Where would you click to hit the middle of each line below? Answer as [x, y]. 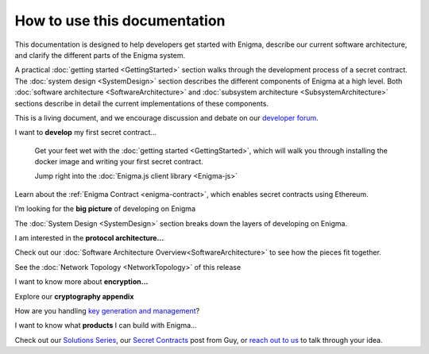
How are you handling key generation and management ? [107, 310]
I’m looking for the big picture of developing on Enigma [105, 209]
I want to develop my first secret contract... [86, 133]
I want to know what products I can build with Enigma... [106, 325]
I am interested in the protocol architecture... [89, 238]
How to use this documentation [120, 21]
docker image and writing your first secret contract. [119, 162]
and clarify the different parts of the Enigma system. [100, 55]
